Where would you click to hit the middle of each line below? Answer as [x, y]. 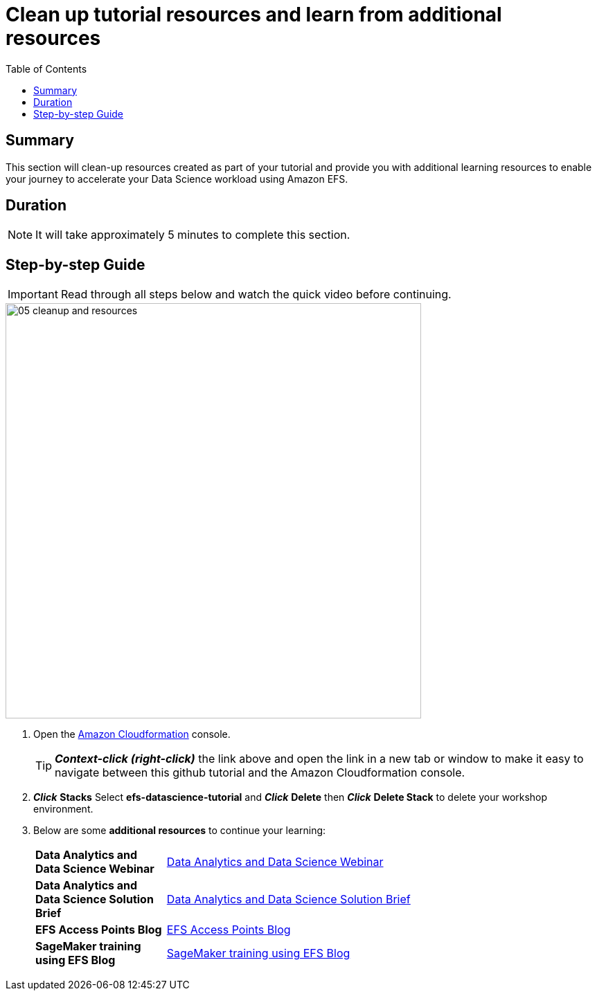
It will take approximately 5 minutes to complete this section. [193, 235]
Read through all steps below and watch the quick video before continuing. [256, 295]
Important [33, 295]
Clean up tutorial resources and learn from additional [254, 15]
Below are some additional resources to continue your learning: [180, 831]
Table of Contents [46, 69]
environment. [63, 809]
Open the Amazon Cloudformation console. [132, 734]
